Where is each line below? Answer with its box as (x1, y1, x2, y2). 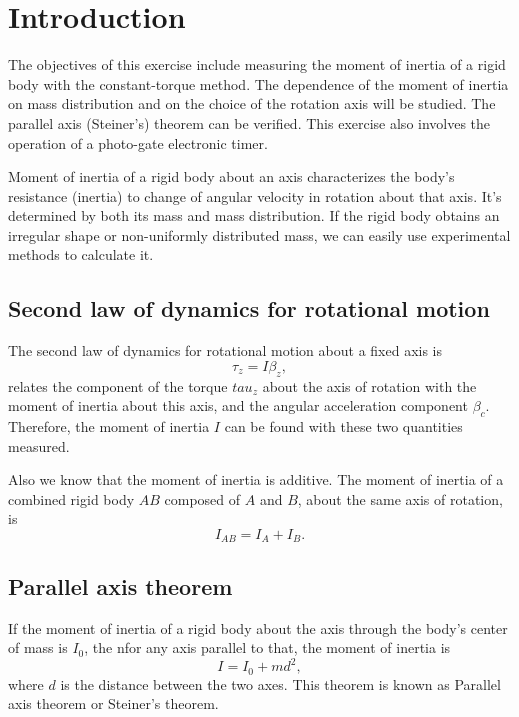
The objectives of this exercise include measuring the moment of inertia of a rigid (8, 54, 506, 75)
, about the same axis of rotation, (297, 488, 503, 509)
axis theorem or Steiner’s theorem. (8, 693, 219, 714)
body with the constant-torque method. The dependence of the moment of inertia (8, 73, 509, 94)
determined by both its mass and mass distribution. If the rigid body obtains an (8, 205, 500, 226)
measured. (8, 435, 70, 456)
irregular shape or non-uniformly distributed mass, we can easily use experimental (8, 224, 511, 245)
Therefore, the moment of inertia (8, 416, 210, 437)
